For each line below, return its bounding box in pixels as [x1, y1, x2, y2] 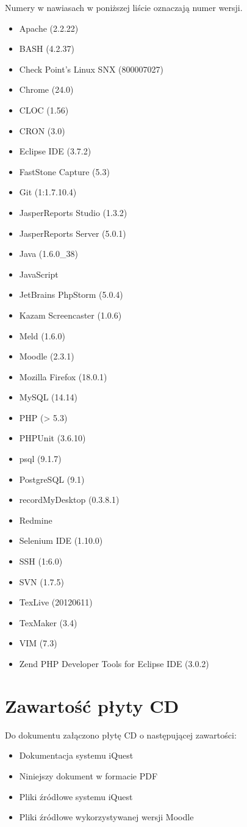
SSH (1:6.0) [19, 555, 63, 568]
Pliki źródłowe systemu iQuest [19, 790, 133, 803]
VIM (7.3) [19, 637, 57, 649]
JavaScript [19, 267, 59, 280]
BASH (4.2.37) [19, 42, 74, 55]
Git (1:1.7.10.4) [19, 186, 77, 198]
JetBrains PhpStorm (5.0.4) [19, 288, 123, 301]
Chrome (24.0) [19, 83, 74, 96]
